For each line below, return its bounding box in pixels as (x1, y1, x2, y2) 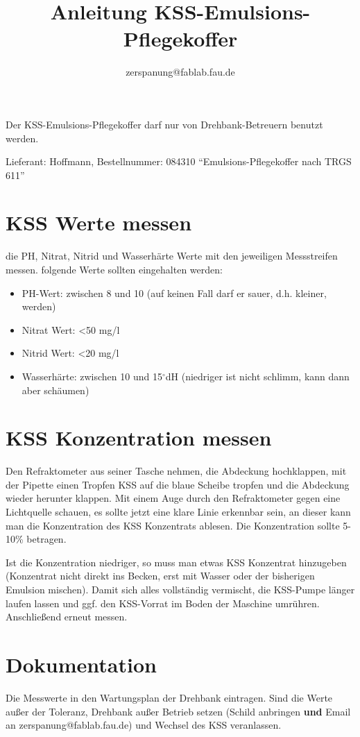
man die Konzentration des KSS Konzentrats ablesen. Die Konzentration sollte (6, 518, 340, 532)
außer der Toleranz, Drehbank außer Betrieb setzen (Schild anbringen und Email (6, 704, 351, 718)
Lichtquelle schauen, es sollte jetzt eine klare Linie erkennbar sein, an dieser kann (6, 505, 351, 519)
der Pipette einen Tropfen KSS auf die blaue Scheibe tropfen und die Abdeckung (6, 477, 350, 491)
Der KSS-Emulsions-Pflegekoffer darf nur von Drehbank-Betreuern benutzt (6, 117, 323, 131)
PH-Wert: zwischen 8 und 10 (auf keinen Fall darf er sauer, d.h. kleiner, (22, 285, 327, 300)
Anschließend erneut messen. (6, 609, 128, 624)
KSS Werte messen (6, 208, 192, 237)
